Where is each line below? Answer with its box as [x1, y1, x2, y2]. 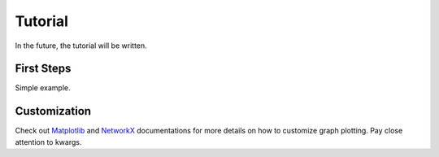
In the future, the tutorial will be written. [15, 41, 148, 50]
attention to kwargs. [15, 137, 82, 146]
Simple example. [15, 83, 71, 93]
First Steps [15, 62, 72, 76]
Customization [15, 104, 92, 118]
